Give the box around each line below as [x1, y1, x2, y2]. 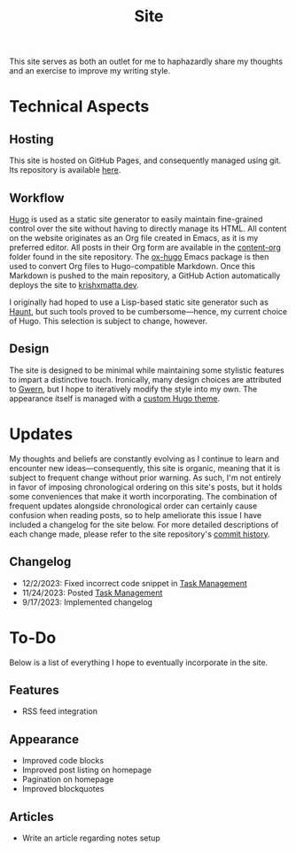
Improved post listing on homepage [21, 764, 152, 776]
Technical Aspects [9, 97, 150, 117]
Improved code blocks [21, 755, 105, 766]
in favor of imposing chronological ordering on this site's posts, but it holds [9, 481, 283, 492]
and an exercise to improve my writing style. [9, 66, 171, 76]
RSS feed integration [21, 706, 97, 716]
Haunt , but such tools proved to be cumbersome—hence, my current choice [9, 306, 288, 316]
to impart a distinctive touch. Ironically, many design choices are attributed [9, 374, 282, 384]
